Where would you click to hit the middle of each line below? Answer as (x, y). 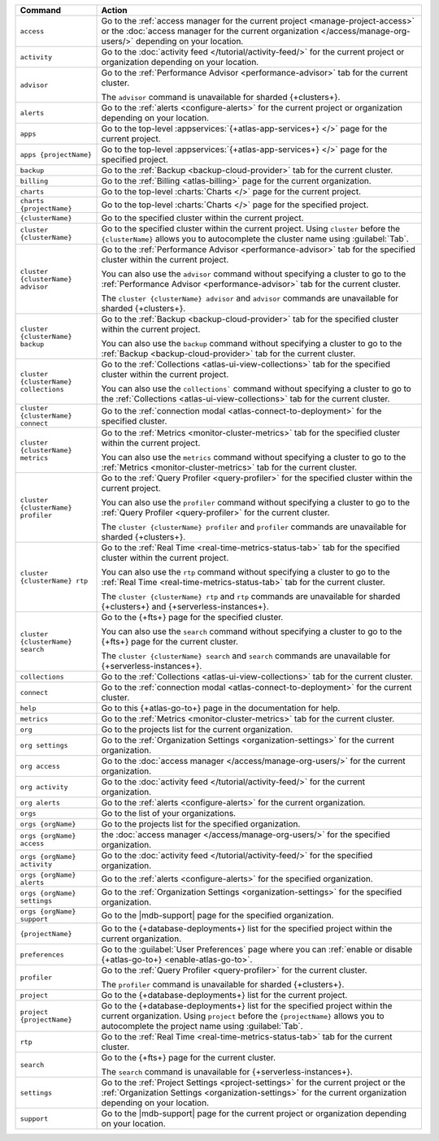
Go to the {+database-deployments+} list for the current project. (224, 995)
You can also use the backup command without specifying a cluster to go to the (252, 343)
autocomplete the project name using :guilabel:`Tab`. (202, 1026)
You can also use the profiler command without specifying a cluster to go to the (256, 502)
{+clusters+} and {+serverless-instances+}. (185, 607)
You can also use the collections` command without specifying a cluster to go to (256, 388)
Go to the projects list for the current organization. (197, 729)
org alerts (40, 803)
